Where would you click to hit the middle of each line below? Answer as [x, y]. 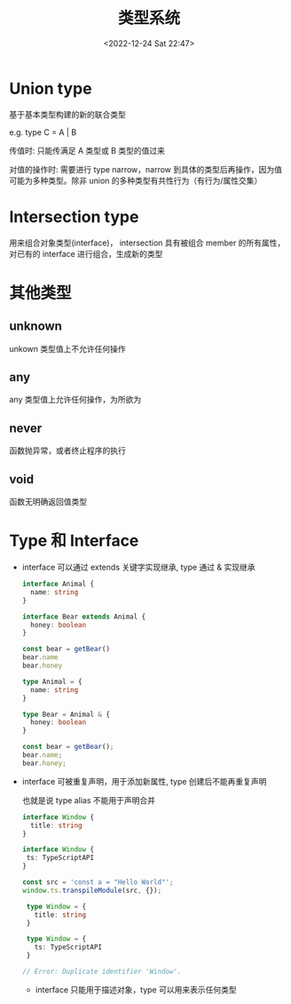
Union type [51, 88]
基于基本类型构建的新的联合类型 [67, 114]
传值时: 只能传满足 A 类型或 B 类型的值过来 [87, 150]
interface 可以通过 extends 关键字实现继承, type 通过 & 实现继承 [138, 567]
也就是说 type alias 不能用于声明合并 [88, 800]
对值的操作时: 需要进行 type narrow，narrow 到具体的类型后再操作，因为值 [145, 169]
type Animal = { [52, 681]
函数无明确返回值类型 [48, 502]
